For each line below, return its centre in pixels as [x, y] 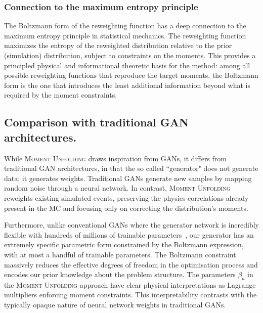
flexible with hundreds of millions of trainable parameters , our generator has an [129, 234]
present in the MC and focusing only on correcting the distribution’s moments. [126, 208]
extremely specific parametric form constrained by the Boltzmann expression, [124, 244]
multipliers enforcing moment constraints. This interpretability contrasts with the [130, 295]
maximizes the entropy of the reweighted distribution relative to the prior [118, 45]
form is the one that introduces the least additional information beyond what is [127, 85]
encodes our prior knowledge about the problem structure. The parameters [120, 274]
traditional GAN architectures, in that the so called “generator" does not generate [131, 168]
